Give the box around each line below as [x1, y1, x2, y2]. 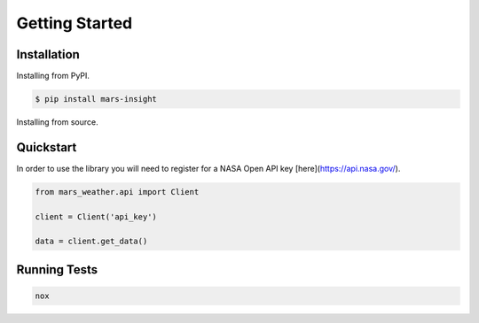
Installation [16, 47, 80, 62]
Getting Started [16, 13, 133, 33]
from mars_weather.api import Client [35, 187, 200, 196]
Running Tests [16, 262, 98, 277]
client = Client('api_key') [35, 211, 157, 221]
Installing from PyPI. [16, 71, 90, 81]
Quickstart [16, 140, 77, 155]
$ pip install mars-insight [35, 94, 157, 104]
